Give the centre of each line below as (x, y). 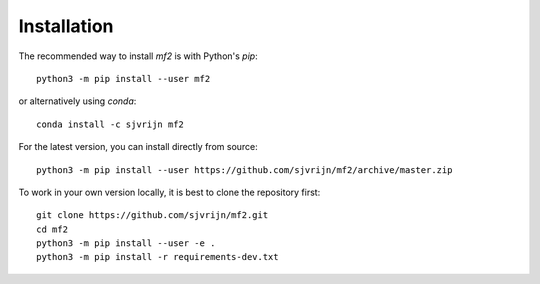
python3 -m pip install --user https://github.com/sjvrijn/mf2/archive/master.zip (244, 169)
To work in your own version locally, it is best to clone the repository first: (169, 192)
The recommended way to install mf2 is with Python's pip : (138, 56)
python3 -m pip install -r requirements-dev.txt (157, 257)
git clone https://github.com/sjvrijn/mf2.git (152, 215)
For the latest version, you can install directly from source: (138, 147)
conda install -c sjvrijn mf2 (110, 124)
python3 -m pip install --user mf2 (123, 78)
